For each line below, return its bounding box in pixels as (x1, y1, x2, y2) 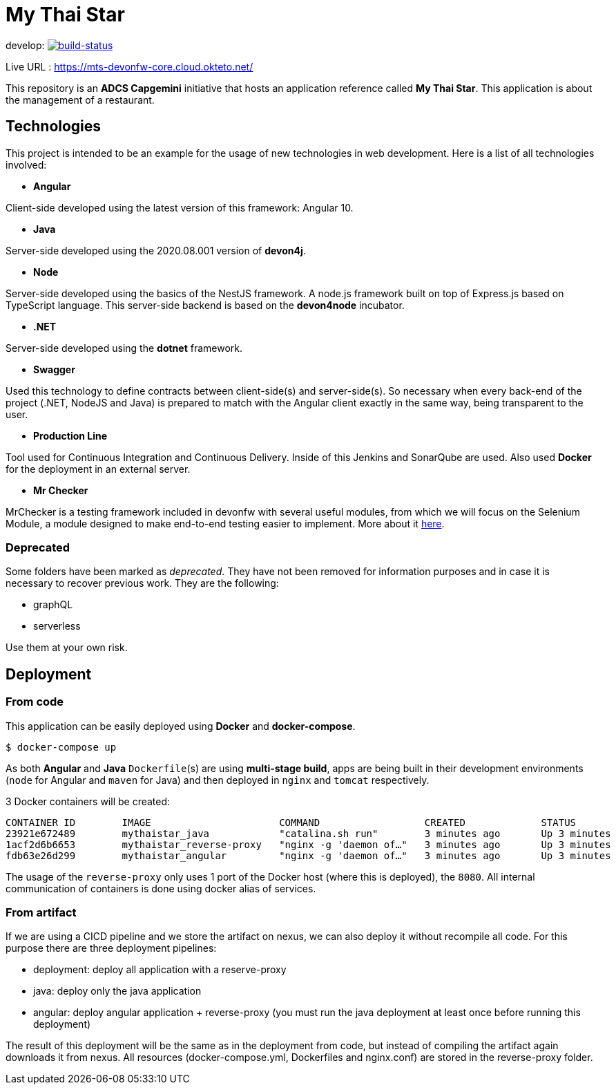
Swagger (33, 363, 75, 375)
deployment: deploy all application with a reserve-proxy (33, 964, 287, 976)
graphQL (33, 599, 73, 611)
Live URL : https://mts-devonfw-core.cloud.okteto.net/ (6, 60, 253, 73)
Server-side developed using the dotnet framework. (6, 341, 243, 354)
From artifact (6, 905, 77, 919)
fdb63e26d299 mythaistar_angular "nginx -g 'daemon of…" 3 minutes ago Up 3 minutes (6, 849, 611, 861)
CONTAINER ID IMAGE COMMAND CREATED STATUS (6, 816, 577, 828)
